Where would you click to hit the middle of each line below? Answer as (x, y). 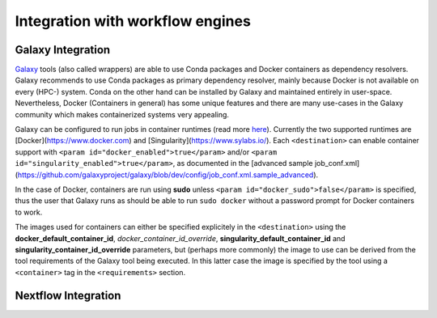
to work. (29, 212)
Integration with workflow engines (133, 21)
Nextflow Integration (68, 295)
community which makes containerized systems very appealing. (122, 114)
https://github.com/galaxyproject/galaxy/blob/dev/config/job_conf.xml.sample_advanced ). (168, 175)
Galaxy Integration (63, 50)
